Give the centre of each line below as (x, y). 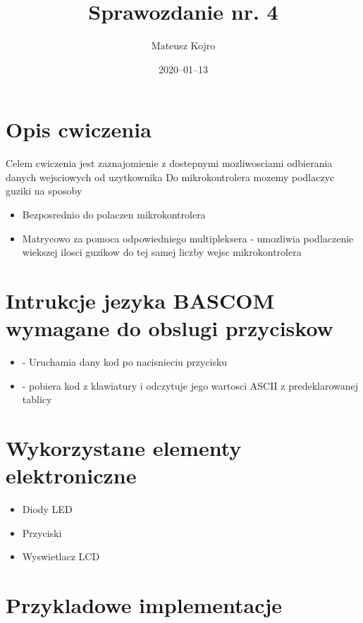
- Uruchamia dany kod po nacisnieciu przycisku (125, 362)
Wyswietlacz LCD (61, 556)
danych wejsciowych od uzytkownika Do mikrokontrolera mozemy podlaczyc (170, 177)
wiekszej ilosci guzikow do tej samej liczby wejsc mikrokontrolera (162, 252)
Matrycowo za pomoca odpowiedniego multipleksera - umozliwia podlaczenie (188, 238)
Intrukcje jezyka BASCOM (140, 300)
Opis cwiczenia (79, 129)
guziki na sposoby (44, 191)
